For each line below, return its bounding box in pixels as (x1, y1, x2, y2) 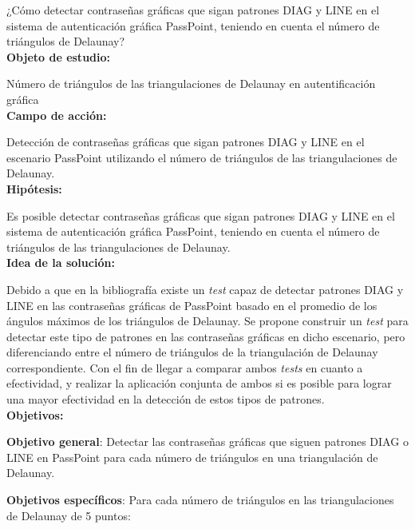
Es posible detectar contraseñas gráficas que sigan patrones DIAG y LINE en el (6, 207, 395, 224)
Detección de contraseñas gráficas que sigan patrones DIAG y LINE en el (6, 133, 365, 150)
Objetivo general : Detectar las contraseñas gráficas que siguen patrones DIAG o (6, 433, 409, 450)
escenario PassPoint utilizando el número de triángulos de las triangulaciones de (6, 149, 397, 165)
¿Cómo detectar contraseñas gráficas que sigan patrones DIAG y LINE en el (6, 2, 380, 18)
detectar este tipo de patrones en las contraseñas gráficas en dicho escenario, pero (6, 328, 405, 344)
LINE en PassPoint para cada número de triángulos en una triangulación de (6, 448, 378, 465)
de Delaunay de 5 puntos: (6, 507, 131, 523)
